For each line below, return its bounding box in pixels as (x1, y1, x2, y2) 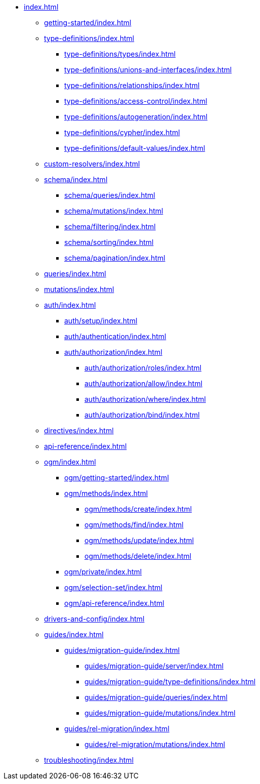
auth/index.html (44, 301, 96, 309)
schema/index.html (44, 175, 108, 184)
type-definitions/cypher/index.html (64, 128, 180, 137)
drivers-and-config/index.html (44, 614, 145, 623)
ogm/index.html (44, 458, 96, 466)
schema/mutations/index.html (64, 207, 163, 215)
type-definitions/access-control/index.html (64, 97, 207, 105)
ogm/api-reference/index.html (64, 599, 164, 607)
